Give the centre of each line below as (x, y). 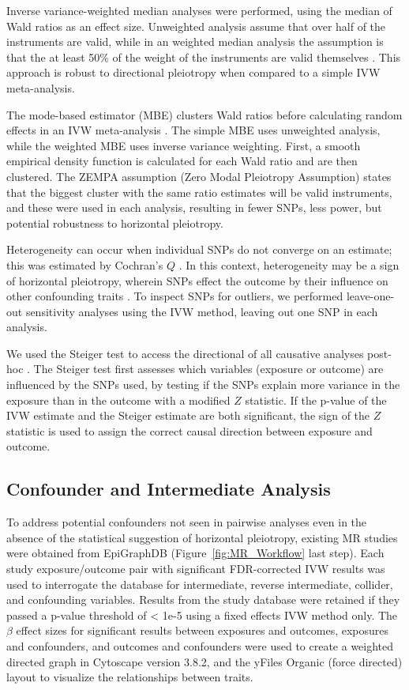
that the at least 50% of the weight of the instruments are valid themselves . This (204, 57)
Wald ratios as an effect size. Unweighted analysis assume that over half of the (196, 26)
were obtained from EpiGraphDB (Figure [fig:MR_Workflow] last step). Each (195, 553)
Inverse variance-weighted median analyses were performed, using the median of (199, 10)
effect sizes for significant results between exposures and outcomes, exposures (203, 630)
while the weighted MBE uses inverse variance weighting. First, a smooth (184, 145)
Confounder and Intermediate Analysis (169, 489)
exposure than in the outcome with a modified (118, 400)
